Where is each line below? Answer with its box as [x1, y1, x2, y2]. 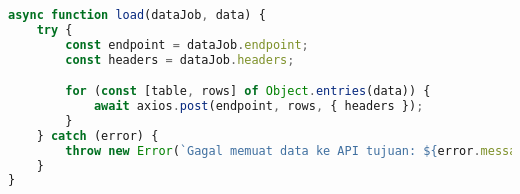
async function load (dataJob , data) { [8, 8, 266, 22]
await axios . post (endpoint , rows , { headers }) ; [93, 99, 424, 114]
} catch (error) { [36, 128, 159, 143]
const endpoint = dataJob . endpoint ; [65, 37, 309, 52]
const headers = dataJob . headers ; [65, 52, 295, 67]
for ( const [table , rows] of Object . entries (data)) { [65, 84, 431, 99]
